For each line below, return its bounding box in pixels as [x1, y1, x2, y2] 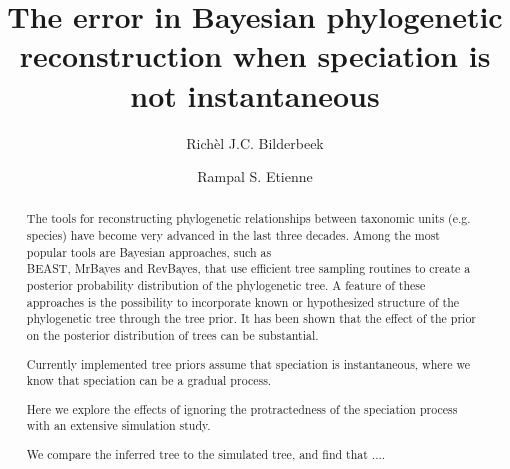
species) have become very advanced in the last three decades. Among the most [26, 227, 440, 244]
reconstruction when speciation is [19, 35, 491, 76]
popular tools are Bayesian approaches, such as [26, 243, 272, 260]
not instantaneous [130, 74, 380, 115]
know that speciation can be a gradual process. [26, 372, 272, 389]
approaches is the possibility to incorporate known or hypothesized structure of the [26, 293, 460, 310]
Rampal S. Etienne [197, 166, 313, 187]
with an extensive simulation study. [26, 417, 211, 434]
